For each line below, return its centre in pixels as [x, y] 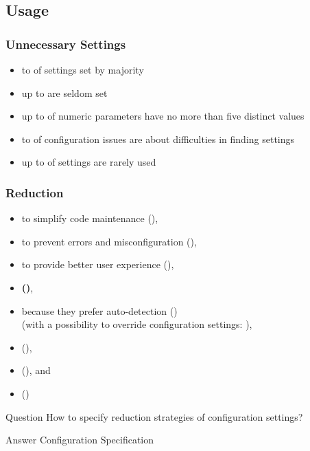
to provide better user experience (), [98, 264]
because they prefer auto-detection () [99, 310]
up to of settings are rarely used [89, 162]
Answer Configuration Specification [80, 440]
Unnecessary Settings [66, 44]
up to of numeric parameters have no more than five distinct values [163, 116]
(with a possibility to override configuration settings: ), [137, 324]
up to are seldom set [64, 92]
